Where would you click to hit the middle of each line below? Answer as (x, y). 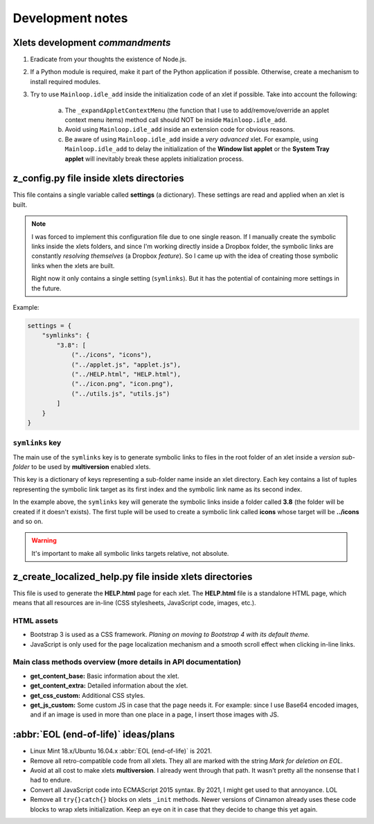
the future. (46, 288)
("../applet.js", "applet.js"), (126, 365)
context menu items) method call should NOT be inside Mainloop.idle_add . (176, 120)
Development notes (70, 18)
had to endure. (51, 780)
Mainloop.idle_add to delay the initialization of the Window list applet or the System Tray (197, 149)
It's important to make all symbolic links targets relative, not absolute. (130, 553)
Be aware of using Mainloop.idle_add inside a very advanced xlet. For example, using (192, 139)
